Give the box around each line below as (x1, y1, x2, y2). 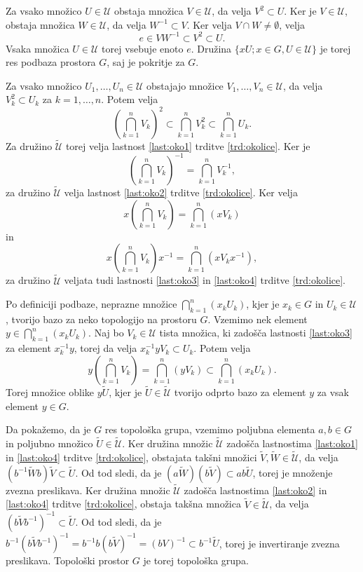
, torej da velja (74, 341, 137, 355)
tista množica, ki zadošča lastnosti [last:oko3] (159, 325, 352, 340)
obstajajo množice (146, 78, 224, 93)
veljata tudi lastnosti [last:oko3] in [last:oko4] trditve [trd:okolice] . (64, 273, 346, 287)
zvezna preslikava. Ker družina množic (6, 482, 170, 497)
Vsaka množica (6, 41, 69, 55)
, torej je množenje (252, 465, 333, 479)
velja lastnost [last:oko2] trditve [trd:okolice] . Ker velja (64, 185, 298, 200)
